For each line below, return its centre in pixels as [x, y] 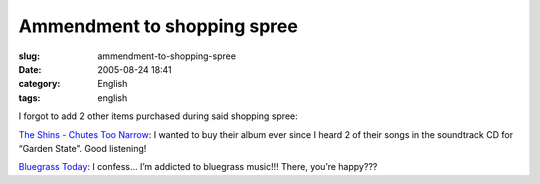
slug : [29, 56]
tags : [29, 97]
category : [39, 84]
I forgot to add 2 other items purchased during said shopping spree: [158, 116]
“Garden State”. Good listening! [82, 148]
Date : [30, 69]
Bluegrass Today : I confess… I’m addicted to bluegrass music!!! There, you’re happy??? [198, 167]
